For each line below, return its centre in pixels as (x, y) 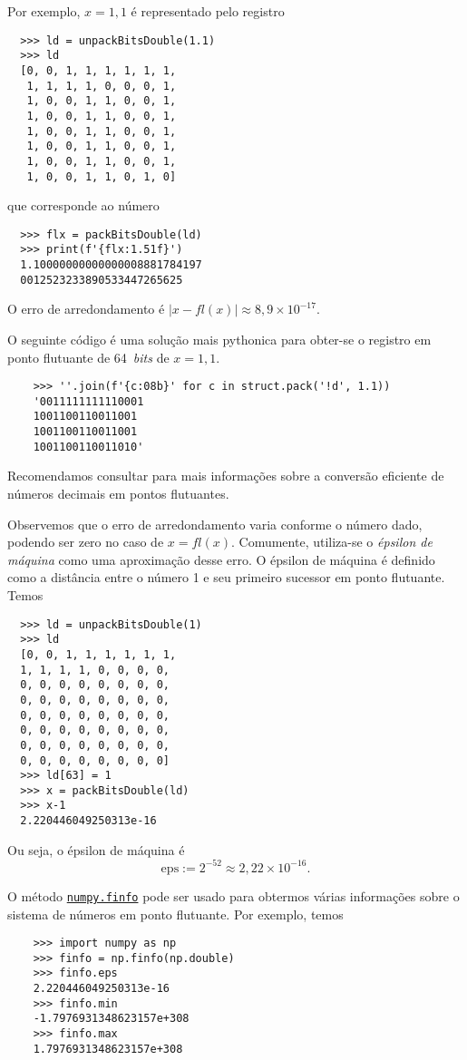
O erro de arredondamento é (86, 309)
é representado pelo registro (208, 11)
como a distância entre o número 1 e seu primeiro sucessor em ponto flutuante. (226, 577)
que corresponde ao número (83, 205)
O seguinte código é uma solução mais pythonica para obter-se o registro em (219, 339)
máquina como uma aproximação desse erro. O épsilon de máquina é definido (221, 559)
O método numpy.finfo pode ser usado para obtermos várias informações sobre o (233, 895)
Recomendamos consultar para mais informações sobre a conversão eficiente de (226, 476)
